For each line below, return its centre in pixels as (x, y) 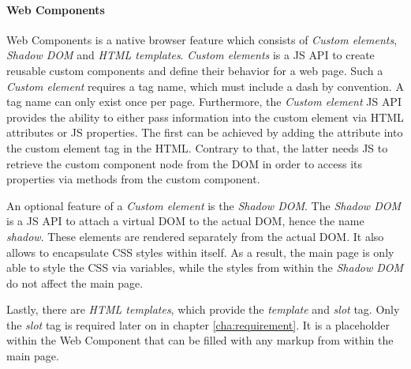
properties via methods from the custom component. (133, 179)
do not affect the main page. (75, 282)
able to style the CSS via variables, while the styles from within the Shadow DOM (205, 267)
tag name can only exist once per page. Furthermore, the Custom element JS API (204, 102)
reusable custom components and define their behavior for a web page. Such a (195, 70)
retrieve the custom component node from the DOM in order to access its (185, 163)
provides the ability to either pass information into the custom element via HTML (205, 117)
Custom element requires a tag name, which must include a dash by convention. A (205, 86)
